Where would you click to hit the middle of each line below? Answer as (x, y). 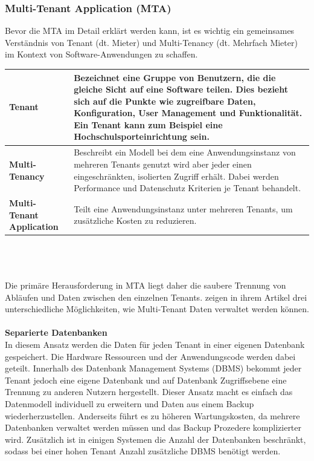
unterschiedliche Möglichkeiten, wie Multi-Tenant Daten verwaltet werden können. (157, 309)
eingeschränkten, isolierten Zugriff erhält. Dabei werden (176, 176)
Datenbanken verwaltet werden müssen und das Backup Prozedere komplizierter (153, 427)
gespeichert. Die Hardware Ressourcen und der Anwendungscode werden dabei (150, 356)
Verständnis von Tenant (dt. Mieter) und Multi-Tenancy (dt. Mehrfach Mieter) (151, 42)
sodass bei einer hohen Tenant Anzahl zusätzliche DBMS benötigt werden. (143, 451)
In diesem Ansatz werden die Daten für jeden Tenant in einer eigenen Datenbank (155, 344)
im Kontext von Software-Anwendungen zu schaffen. (101, 54)
